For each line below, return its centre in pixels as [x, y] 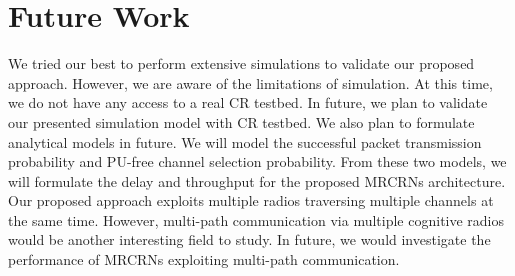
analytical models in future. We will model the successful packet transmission [245, 141]
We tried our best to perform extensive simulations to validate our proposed [241, 63]
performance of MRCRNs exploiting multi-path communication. [204, 259]
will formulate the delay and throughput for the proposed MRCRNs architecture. [257, 180]
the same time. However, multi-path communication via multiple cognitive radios [256, 219]
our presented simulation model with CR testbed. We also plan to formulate [241, 121]
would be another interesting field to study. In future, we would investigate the [249, 239]
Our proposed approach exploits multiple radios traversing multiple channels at [251, 200]
